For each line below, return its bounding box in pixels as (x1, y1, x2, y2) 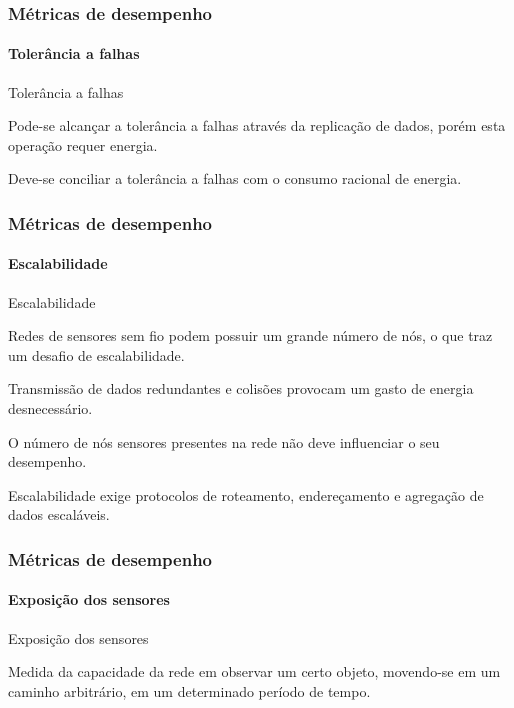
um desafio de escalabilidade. (8, 344, 185, 365)
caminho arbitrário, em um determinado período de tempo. (8, 680, 371, 701)
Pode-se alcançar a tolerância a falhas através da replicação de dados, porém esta (8, 115, 506, 136)
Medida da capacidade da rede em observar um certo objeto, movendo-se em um (8, 661, 501, 682)
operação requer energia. (8, 134, 158, 155)
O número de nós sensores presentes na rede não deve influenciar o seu (8, 431, 440, 452)
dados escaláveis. (8, 504, 110, 525)
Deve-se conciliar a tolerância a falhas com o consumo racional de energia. (8, 168, 462, 189)
